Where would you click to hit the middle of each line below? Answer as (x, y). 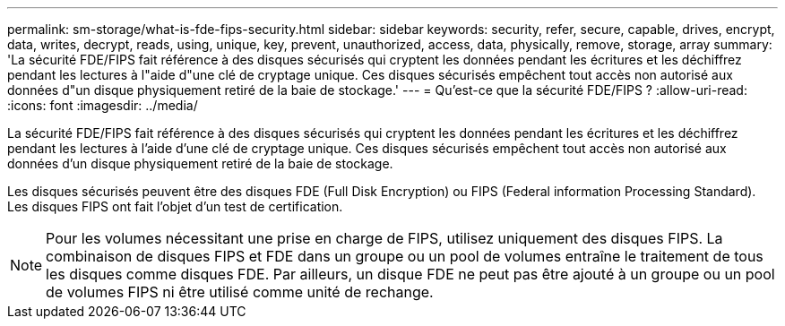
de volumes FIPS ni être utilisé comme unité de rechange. (240, 292)
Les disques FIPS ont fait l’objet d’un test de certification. (175, 206)
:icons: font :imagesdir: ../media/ (103, 105)
